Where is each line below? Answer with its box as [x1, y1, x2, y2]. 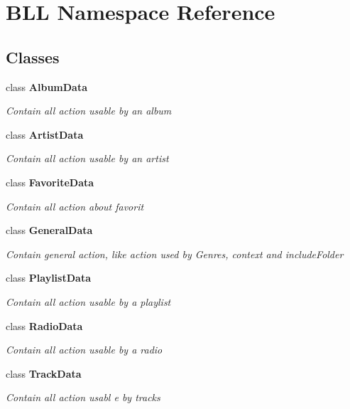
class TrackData [6, 366, 82, 381]
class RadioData [6, 318, 83, 333]
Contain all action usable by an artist [6, 151, 169, 166]
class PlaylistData [6, 270, 91, 285]
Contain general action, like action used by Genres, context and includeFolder [6, 246, 344, 261]
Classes [6, 46, 60, 68]
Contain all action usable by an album [6, 103, 172, 118]
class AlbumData [6, 79, 88, 94]
